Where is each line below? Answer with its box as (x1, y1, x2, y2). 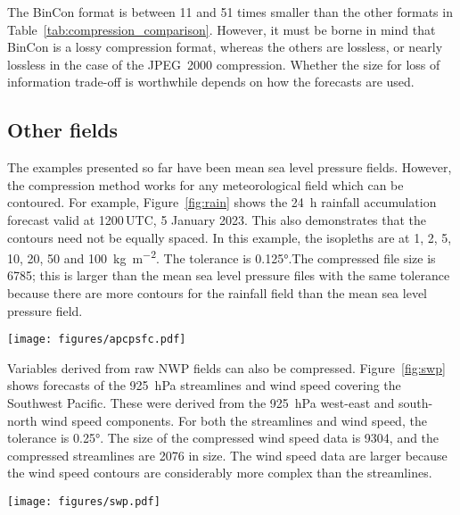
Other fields (7, 116, 119, 144)
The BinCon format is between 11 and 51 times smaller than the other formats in (7, 3, 453, 21)
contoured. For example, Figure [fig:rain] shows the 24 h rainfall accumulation (7, 193, 437, 212)
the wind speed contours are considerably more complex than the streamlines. (7, 463, 432, 482)
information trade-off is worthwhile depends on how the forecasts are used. (7, 72, 415, 91)
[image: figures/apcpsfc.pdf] (7, 333, 186, 346)
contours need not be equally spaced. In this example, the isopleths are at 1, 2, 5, (7, 228, 452, 246)
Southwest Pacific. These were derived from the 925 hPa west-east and (7, 394, 395, 412)
